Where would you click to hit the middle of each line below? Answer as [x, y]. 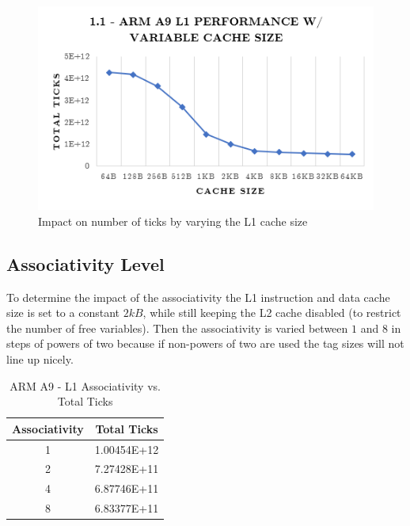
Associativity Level [85, 263]
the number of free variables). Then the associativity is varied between [177, 328]
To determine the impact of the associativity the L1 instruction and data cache [198, 297]
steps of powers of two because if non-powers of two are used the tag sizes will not [205, 343]
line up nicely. [40, 359]
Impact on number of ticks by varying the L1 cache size [173, 221]
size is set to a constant [63, 313]
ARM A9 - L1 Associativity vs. [85, 385]
